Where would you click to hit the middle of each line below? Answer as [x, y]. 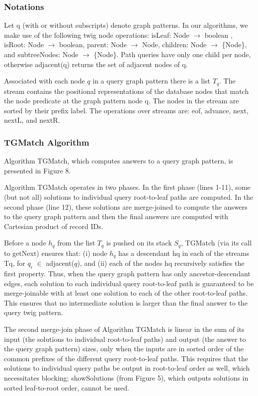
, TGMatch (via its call [216, 243]
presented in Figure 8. [38, 170]
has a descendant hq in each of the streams [184, 253]
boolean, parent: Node [93, 44]
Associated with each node [44, 81]
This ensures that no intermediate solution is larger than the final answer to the [126, 302]
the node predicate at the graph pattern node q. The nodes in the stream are [122, 101]
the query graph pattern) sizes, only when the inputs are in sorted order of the [124, 349]
